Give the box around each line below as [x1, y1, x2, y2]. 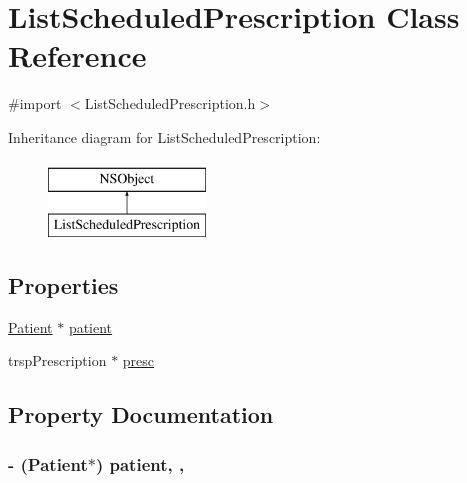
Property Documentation [8, 399, 274, 430]
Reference [8, 35, 147, 76]
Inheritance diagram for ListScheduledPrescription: [8, 126, 321, 147]
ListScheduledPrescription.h [84, 93, 256, 114]
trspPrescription [8, 350, 107, 371]
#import [8, 93, 62, 114]
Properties [8, 270, 119, 301]
